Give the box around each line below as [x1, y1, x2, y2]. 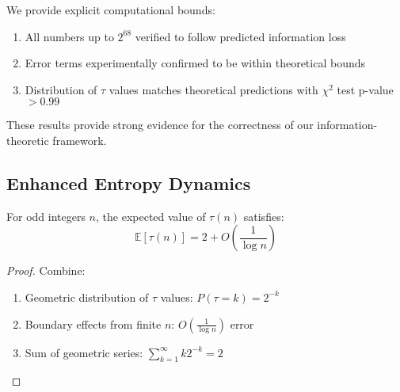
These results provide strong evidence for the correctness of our [6, 116, 314, 133]
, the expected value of [96, 207, 206, 224]
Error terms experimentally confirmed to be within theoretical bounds [25, 55, 366, 71]
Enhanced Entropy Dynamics [6, 170, 251, 195]
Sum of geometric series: [25, 344, 143, 360]
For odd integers [6, 207, 86, 224]
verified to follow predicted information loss [135, 28, 346, 44]
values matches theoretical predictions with [109, 81, 318, 97]
